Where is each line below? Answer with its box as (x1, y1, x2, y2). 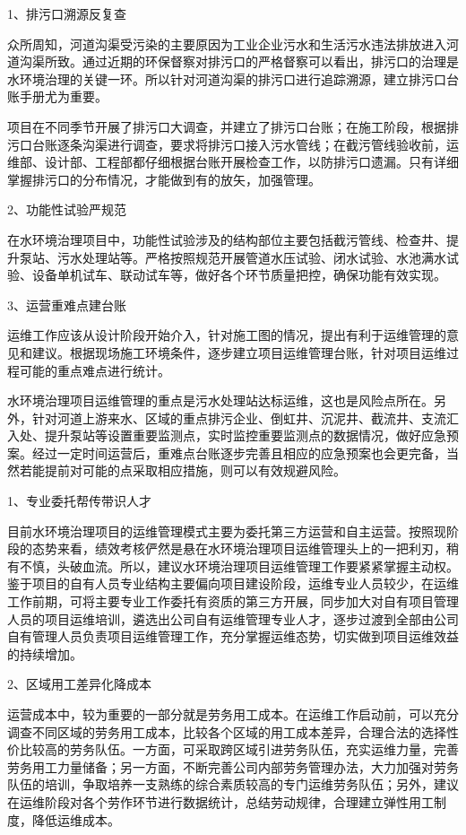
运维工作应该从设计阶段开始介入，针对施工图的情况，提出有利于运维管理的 (7, 326, 446, 344)
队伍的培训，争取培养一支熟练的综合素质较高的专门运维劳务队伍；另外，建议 (7, 775, 459, 794)
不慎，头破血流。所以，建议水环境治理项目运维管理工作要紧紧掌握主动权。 (19, 556, 459, 575)
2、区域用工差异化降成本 (7, 674, 151, 693)
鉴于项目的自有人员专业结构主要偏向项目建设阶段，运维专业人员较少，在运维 (7, 574, 459, 593)
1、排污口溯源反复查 (7, 4, 126, 22)
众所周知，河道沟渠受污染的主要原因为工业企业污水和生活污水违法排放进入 (7, 34, 446, 53)
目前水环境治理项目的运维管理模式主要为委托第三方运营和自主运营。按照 (7, 521, 434, 540)
